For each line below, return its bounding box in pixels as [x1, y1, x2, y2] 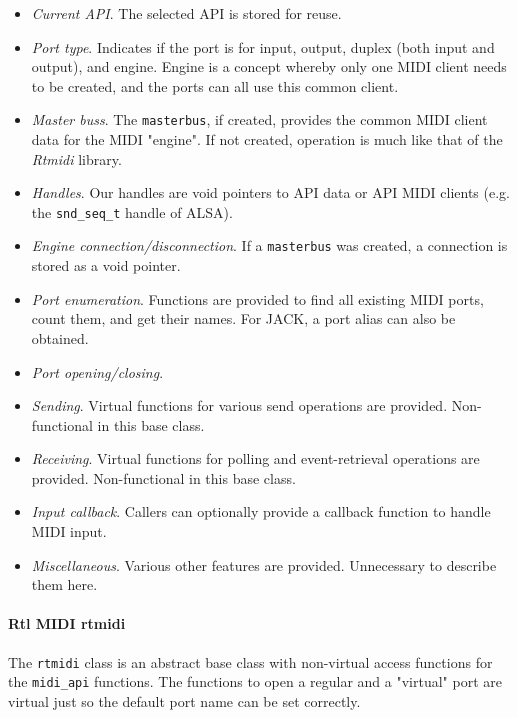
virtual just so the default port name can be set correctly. [8, 690, 361, 711]
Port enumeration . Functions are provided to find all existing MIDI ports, [31, 288, 484, 309]
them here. [31, 574, 98, 595]
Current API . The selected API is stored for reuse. [31, 3, 342, 23]
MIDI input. [31, 521, 107, 542]
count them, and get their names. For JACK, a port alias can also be [31, 308, 456, 329]
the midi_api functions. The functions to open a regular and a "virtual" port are [8, 671, 502, 692]
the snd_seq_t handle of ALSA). [31, 201, 233, 222]
